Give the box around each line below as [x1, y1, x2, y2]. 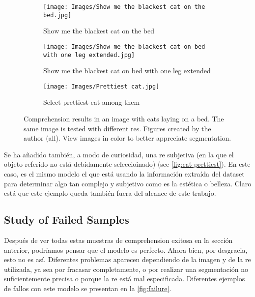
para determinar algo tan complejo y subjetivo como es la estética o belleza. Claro [4, 178, 252, 188]
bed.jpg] [43, 11, 72, 19]
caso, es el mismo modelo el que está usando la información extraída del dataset [4, 169, 245, 179]
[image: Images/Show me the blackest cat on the [43, 3, 205, 10]
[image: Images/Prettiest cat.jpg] [43, 83, 160, 90]
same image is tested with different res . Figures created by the [24, 123, 211, 133]
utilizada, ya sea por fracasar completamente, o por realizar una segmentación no [4, 264, 249, 274]
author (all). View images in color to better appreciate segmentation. [24, 133, 231, 143]
